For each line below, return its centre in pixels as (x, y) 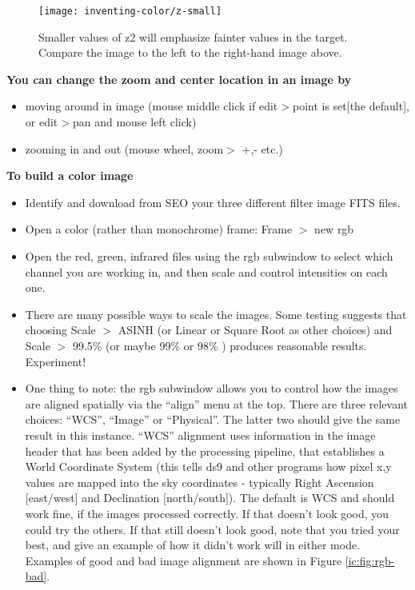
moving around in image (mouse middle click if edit (152, 106)
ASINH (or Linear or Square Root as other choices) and (255, 330)
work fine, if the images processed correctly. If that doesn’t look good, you (207, 513)
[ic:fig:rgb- (370, 560)
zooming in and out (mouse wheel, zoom (124, 148)
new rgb (334, 229)
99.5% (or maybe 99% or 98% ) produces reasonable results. (219, 345)
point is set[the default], (351, 106)
